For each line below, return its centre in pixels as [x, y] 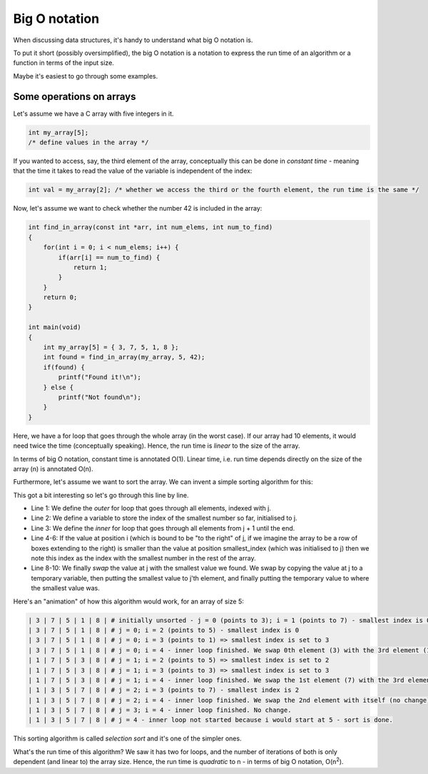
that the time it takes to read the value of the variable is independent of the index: [133, 171]
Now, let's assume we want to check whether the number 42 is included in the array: [138, 208]
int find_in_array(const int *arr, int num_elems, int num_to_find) [151, 227]
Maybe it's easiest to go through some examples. [86, 76]
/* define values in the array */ [88, 142]
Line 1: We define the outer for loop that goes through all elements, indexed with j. [151, 508]
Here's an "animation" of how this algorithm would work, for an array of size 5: [128, 601]
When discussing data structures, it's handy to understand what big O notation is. [133, 40]
